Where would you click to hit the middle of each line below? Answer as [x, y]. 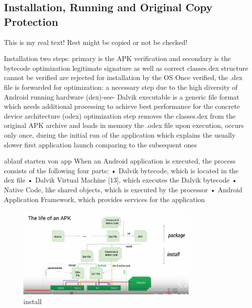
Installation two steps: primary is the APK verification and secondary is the [117, 58]
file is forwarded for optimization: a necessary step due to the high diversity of [121, 87]
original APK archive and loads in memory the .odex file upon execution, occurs [124, 125]
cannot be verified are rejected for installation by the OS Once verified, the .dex [123, 77]
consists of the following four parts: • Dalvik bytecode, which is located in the [121, 170]
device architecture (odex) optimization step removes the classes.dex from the [120, 115]
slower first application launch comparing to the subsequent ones [101, 144]
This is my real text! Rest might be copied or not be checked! [96, 42]
